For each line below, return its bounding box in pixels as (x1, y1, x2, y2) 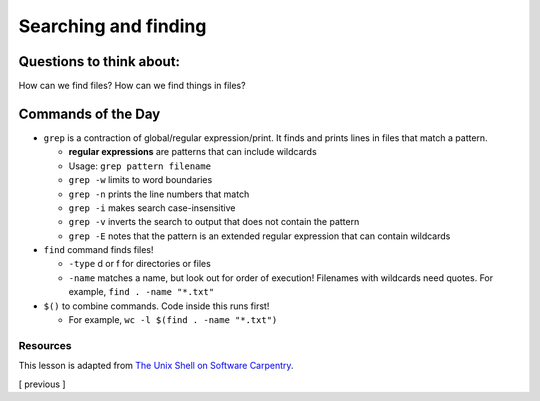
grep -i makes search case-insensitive (68, 201, 236, 214)
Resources (18, 338, 72, 352)
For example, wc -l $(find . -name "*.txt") (68, 314, 278, 326)
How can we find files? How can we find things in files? (18, 80, 246, 92)
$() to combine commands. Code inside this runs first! (43, 300, 270, 312)
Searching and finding (18, 15, 207, 37)
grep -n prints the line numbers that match (68, 188, 250, 200)
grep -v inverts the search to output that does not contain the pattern (68, 216, 360, 228)
